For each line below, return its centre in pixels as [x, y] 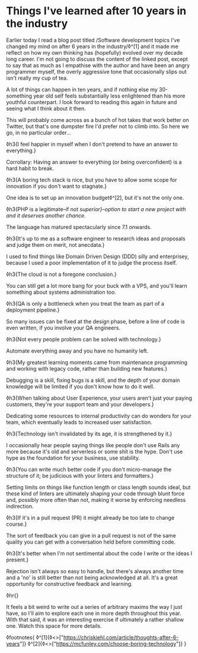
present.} [17, 560]
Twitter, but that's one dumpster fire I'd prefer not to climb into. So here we [98, 126]
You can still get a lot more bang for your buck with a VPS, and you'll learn [97, 285]
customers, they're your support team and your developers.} [80, 404]
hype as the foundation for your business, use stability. [73, 458]
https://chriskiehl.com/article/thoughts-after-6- [121, 637]
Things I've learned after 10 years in [96, 11]
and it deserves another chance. [46, 215]
